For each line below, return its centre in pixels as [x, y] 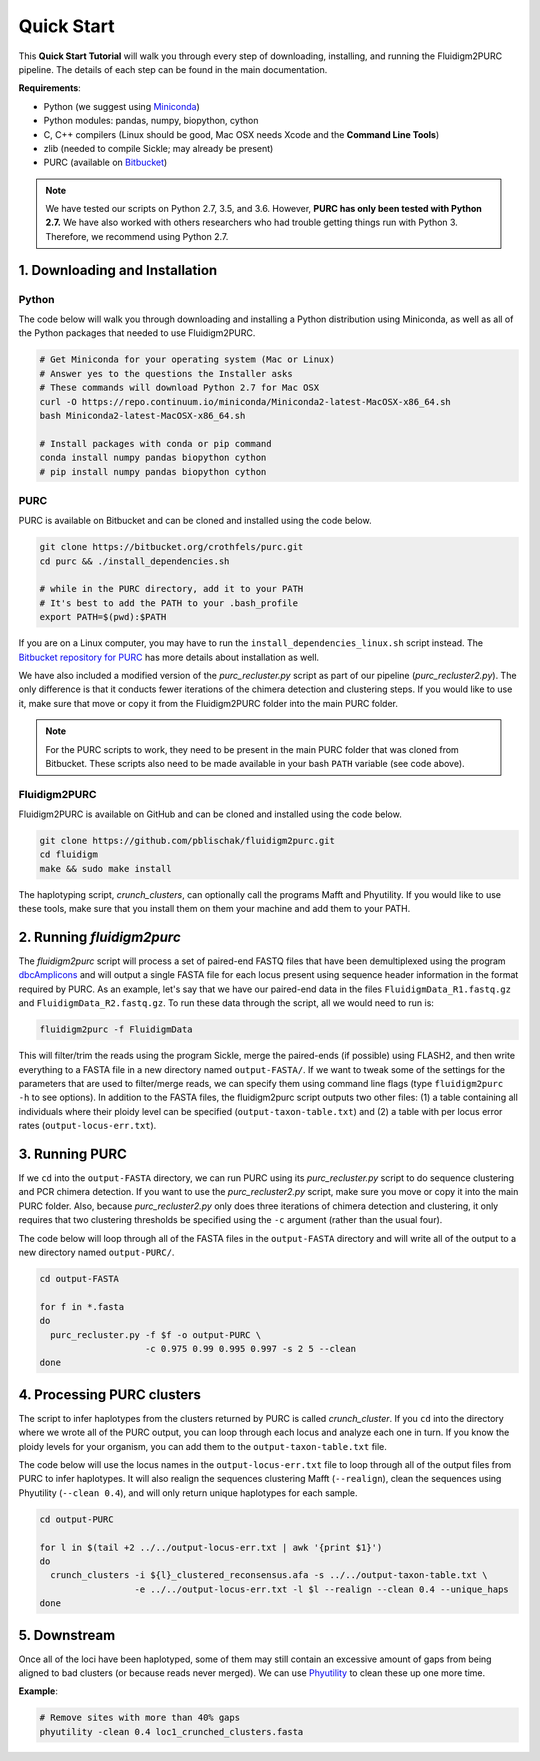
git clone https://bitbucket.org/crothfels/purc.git [171, 547]
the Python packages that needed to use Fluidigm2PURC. [137, 333]
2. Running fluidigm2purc [99, 936]
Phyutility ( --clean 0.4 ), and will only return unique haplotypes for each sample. [188, 1492]
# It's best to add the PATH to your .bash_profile [169, 603]
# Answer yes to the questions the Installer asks [166, 373]
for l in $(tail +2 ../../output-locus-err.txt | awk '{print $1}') [211, 1547]
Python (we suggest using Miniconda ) [121, 106]
